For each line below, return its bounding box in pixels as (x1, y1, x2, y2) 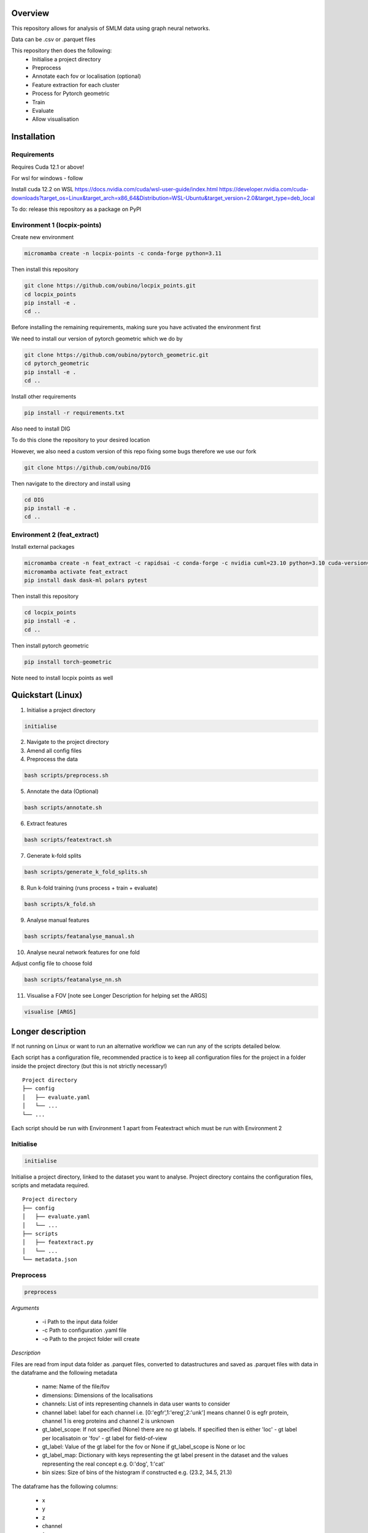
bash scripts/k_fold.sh (24, 901, 96, 908)
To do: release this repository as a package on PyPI (11, 205, 142, 213)
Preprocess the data (26, 755, 78, 763)
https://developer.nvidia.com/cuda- (218, 186, 309, 193)
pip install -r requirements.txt (24, 409, 125, 416)
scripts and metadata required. (11, 1181, 90, 1189)
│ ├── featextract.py (22, 1239, 94, 1246)
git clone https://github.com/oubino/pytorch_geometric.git (24, 351, 209, 358)
